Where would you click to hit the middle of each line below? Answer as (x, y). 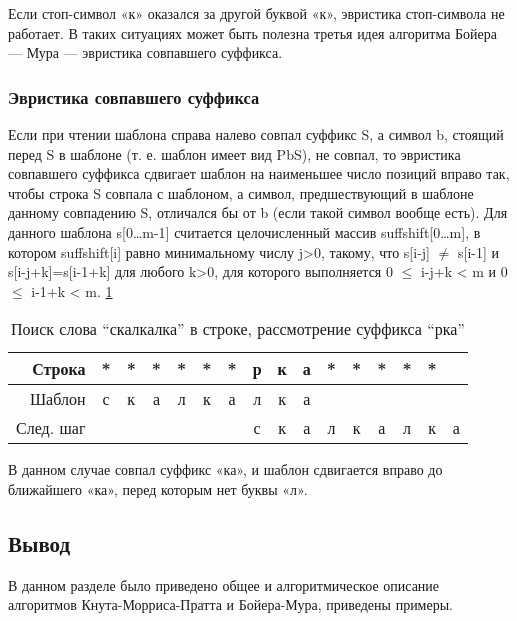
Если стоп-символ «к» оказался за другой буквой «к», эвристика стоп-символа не (256, 13)
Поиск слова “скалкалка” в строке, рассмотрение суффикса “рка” (238, 329)
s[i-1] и (478, 251)
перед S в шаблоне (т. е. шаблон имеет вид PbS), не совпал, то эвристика (234, 153)
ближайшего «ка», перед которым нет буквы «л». (158, 488)
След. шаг (51, 428)
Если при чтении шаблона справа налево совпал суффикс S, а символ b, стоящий (256, 134)
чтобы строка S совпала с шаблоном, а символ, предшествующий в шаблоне (241, 192)
